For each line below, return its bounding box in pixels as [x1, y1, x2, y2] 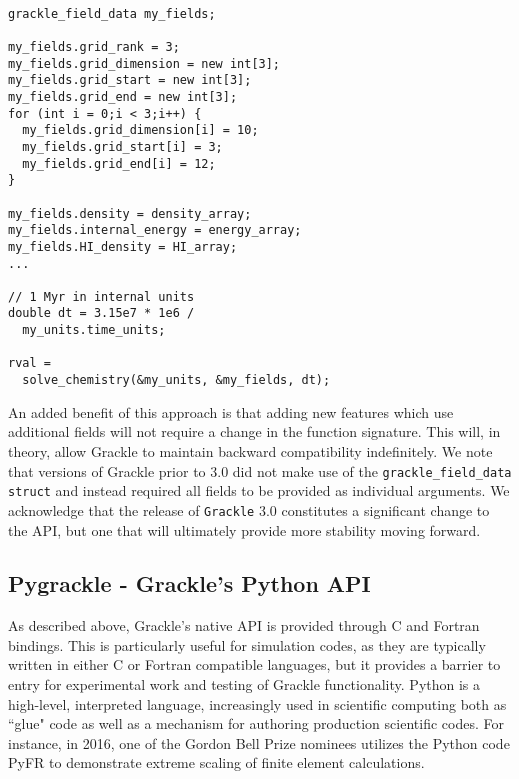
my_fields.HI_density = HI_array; [8, 239, 238, 254]
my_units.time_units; [22, 323, 166, 338]
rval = [8, 356, 51, 371]
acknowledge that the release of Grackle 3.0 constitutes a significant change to [8, 499, 490, 520]
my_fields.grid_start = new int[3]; [8, 73, 252, 88]
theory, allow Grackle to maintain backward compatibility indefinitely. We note [8, 440, 493, 461]
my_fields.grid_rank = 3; [8, 39, 180, 54]
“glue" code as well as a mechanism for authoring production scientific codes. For [8, 713, 504, 734]
